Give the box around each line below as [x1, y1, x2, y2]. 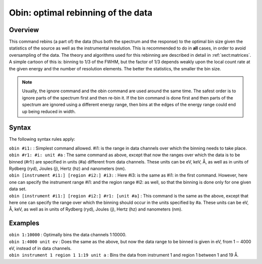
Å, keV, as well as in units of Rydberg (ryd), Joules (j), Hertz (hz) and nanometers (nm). [9, 206, 183, 212]
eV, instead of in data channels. [9, 246, 72, 251]
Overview [9, 26, 39, 34]
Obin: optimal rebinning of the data [9, 7, 153, 18]
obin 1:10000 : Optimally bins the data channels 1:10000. [9, 232, 127, 238]
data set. [9, 186, 27, 192]
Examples [9, 219, 40, 228]
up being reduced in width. [22, 108, 76, 114]
